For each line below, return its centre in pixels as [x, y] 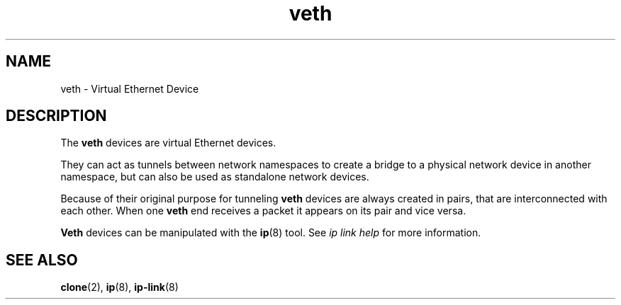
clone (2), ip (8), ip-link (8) [119, 287]
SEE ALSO [42, 260]
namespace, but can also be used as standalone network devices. [215, 177]
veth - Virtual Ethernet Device [130, 88]
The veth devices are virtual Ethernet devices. [168, 143]
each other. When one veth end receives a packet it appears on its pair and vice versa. [263, 211]
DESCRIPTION [56, 116]
